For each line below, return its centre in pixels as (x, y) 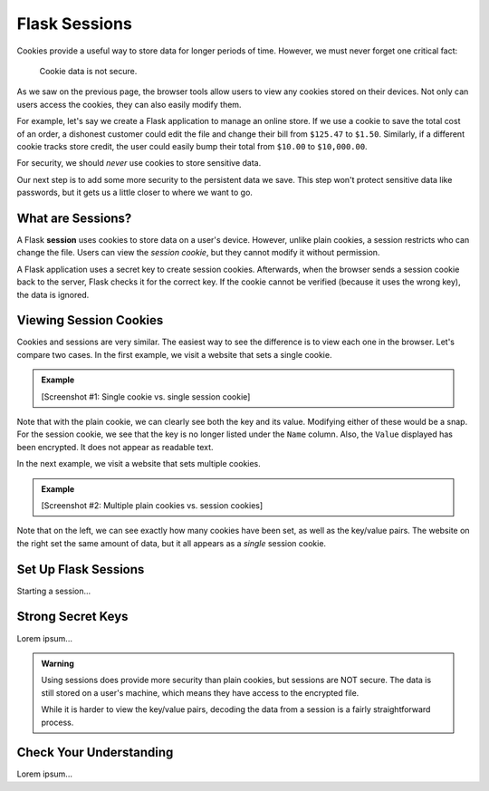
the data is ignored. (53, 294)
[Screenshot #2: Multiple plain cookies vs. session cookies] (152, 505)
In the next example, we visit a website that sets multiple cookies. (139, 464)
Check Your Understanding (95, 752)
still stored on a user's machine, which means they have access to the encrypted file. (200, 692)
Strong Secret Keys (72, 617)
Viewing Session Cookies (90, 320)
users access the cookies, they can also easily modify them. (129, 104)
